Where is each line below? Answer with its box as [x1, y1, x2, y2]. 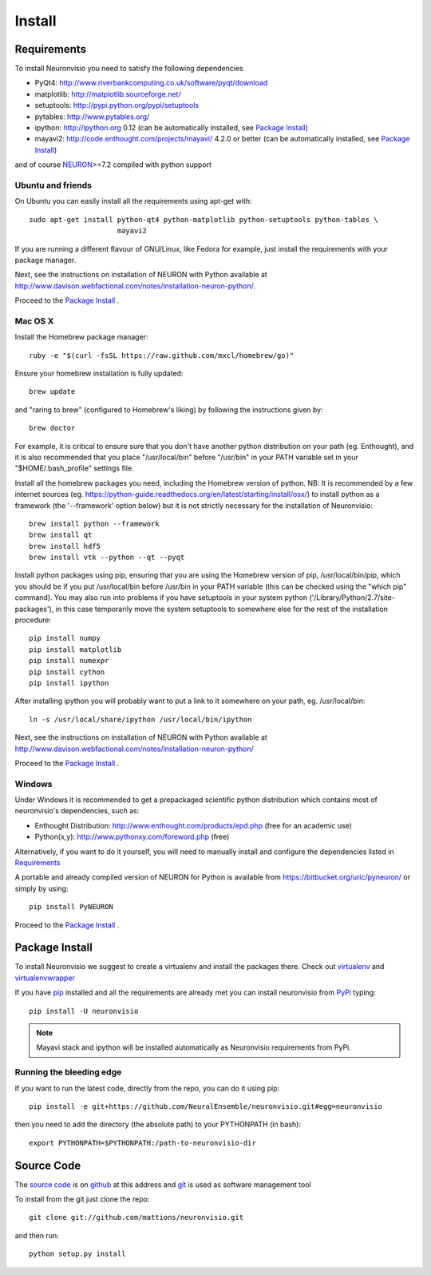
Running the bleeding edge [14, 1066, 122, 1078]
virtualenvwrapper [14, 973, 76, 983]
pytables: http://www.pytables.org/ [34, 112, 150, 121]
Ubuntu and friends [14, 180, 92, 191]
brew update [29, 387, 76, 396]
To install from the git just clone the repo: [14, 1194, 150, 1204]
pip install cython [29, 667, 105, 677]
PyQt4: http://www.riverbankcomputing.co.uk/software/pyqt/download [34, 78, 268, 88]
